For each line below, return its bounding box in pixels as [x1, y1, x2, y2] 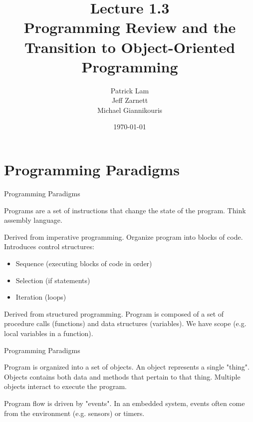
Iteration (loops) [15, 292, 66, 302]
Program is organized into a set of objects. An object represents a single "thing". [4, 362, 250, 372]
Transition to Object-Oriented [24, 36, 236, 57]
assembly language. [4, 215, 62, 225]
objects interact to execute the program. [4, 381, 127, 392]
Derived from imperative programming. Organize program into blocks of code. [4, 231, 243, 242]
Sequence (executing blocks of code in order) [15, 258, 152, 268]
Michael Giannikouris [97, 104, 163, 115]
